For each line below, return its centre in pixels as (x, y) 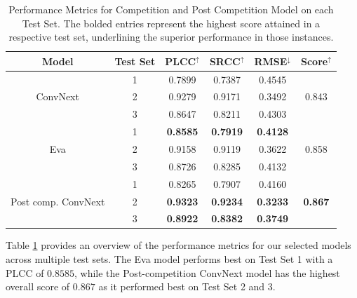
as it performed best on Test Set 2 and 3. (187, 286)
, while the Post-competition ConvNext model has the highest (207, 272)
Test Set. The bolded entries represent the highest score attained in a (171, 23)
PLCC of (25, 272)
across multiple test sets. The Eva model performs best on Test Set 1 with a (169, 259)
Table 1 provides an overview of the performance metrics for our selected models (178, 245)
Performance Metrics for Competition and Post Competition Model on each (171, 9)
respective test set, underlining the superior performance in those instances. (171, 37)
